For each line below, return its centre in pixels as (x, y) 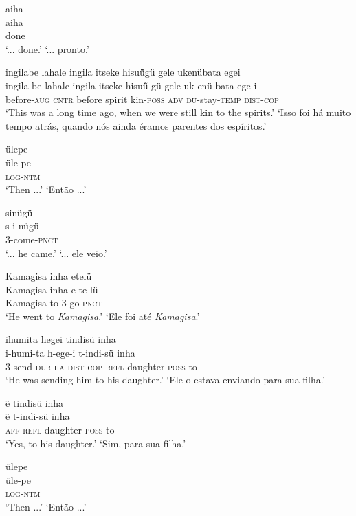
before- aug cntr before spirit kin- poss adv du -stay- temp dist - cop (142, 99)
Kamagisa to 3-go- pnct (54, 303)
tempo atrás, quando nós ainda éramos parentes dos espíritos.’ (136, 125)
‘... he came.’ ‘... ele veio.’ (56, 253)
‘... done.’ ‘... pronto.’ (47, 48)
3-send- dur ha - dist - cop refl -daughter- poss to (101, 366)
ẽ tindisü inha (35, 402)
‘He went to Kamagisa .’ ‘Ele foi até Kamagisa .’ (103, 316)
